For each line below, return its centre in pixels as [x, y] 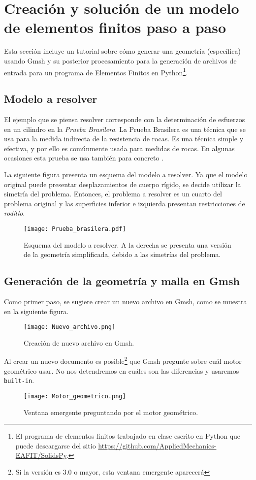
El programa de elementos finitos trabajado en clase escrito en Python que [128, 436]
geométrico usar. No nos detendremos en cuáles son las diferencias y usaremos [122, 370]
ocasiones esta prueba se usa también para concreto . [84, 158]
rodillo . [15, 213]
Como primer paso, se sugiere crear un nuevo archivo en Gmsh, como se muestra [126, 301]
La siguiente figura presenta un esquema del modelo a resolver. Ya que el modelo [126, 174]
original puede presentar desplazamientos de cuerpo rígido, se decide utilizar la [123, 184]
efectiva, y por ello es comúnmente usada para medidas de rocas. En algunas [119, 148]
